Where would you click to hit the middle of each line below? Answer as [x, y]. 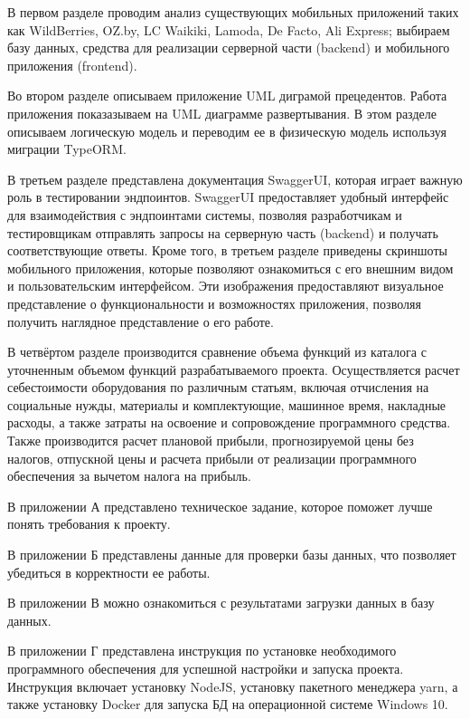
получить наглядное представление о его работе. [141, 321]
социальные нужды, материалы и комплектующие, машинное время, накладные [227, 404]
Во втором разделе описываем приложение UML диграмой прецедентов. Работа [227, 96]
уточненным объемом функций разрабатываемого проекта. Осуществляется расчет [234, 369]
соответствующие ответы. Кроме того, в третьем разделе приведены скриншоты [227, 250]
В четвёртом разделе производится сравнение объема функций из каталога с [217, 352]
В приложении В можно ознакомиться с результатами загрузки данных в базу [221, 603]
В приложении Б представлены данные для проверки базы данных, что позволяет [232, 555]
